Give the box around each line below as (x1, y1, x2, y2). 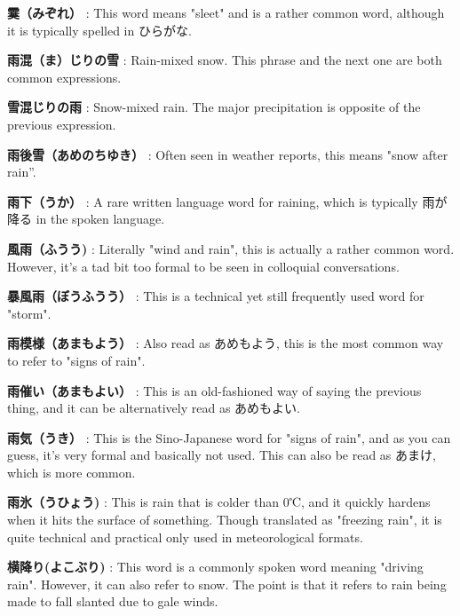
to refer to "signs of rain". (7, 351, 146, 369)
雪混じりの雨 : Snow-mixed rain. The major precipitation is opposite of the (7, 98, 421, 116)
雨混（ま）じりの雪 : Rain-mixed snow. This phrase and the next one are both (7, 51, 442, 69)
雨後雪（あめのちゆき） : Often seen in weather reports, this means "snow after (7, 145, 448, 163)
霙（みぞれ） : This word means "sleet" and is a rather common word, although (7, 4, 445, 21)
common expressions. (7, 67, 122, 86)
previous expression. (7, 115, 116, 133)
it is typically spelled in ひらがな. (7, 20, 192, 39)
